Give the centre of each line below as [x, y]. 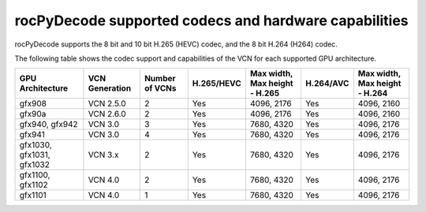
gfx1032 [35, 165]
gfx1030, [35, 145]
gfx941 [32, 135]
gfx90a [33, 114]
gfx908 [33, 104]
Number [161, 79]
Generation [110, 88]
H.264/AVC [327, 84]
